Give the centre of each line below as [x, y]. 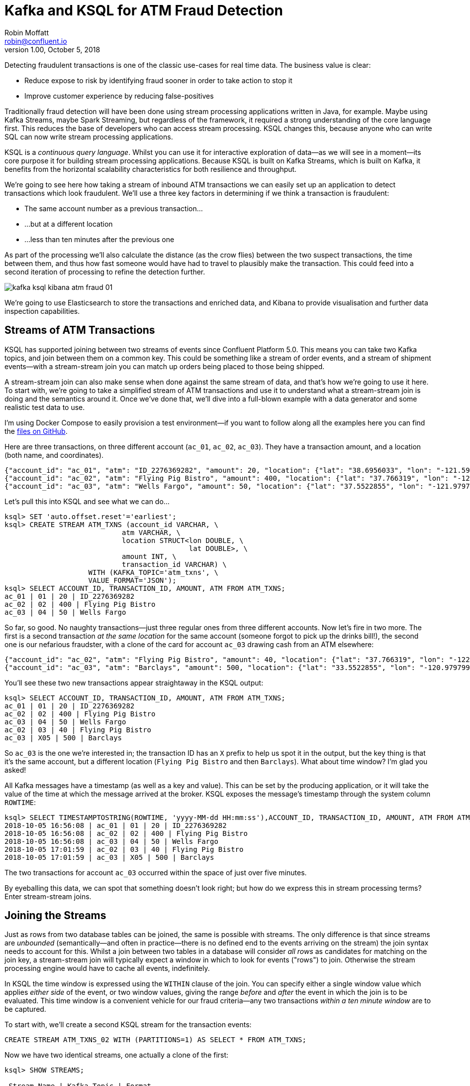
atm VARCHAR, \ [151, 532]
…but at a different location [69, 224]
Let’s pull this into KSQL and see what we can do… [87, 501]
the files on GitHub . [36, 431]
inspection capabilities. [42, 311]
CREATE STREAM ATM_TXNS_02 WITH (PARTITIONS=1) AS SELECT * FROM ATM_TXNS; [155, 1040]
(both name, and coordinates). [54, 455]
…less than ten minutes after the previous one [99, 239]
